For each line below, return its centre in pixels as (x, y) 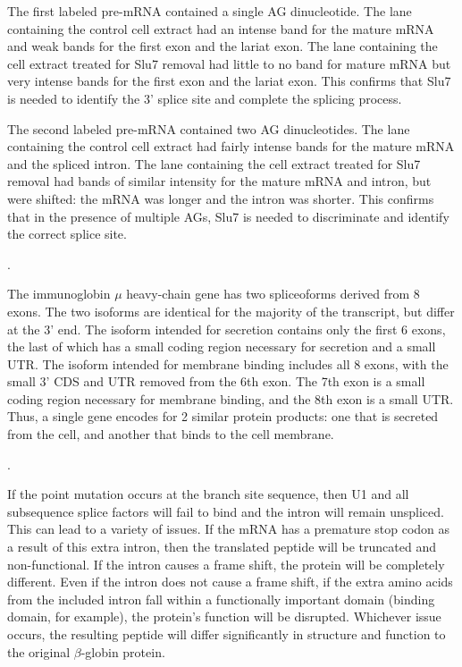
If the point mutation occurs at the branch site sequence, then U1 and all (208, 494)
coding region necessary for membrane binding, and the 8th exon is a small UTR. (231, 398)
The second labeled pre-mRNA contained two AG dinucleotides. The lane (209, 128)
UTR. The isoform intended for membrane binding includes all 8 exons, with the (228, 363)
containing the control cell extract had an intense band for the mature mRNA (221, 28)
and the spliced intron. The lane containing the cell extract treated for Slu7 (214, 163)
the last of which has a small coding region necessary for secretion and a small (222, 346)
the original (39, 651)
